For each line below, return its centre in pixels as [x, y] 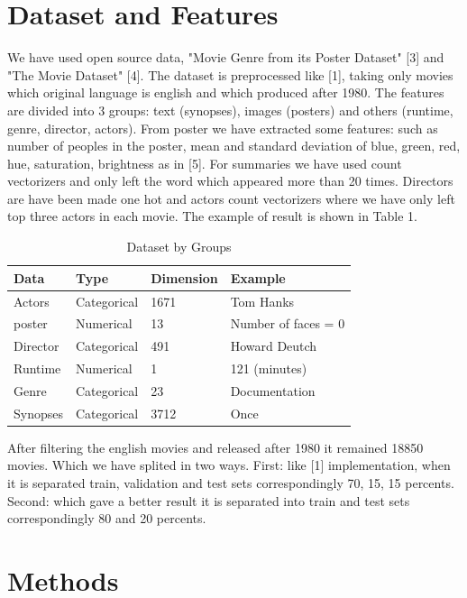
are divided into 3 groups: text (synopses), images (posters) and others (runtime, [230, 110]
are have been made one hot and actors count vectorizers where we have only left [231, 198]
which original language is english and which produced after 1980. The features [226, 92]
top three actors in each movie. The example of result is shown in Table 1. [212, 216]
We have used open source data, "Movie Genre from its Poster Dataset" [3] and [226, 57]
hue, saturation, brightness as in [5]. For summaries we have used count [205, 163]
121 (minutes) [269, 368]
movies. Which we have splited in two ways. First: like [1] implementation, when [229, 465]
